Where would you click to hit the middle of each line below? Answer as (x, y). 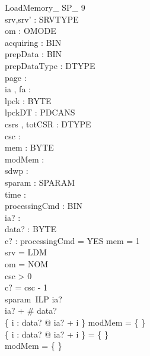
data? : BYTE (31, 229)
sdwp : (17, 171)
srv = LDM (26, 252)
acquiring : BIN (33, 42)
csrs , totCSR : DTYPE (48, 124)
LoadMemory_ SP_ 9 (45, 7)
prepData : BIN (33, 54)
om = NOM (27, 264)
